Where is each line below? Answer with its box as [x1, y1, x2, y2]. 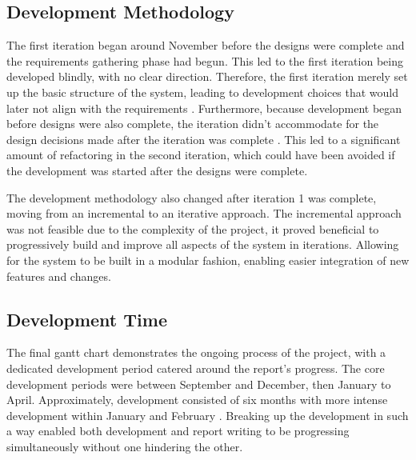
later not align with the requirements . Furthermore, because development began [6, 99, 402, 116]
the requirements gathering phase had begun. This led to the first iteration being [6, 52, 403, 69]
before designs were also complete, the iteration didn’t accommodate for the [6, 115, 379, 132]
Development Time [6, 306, 167, 331]
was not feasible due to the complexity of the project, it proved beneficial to [6, 220, 379, 237]
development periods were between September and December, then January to [6, 375, 391, 392]
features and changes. [6, 267, 111, 284]
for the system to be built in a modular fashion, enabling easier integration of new [6, 251, 410, 268]
